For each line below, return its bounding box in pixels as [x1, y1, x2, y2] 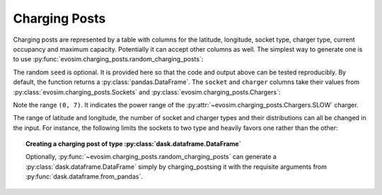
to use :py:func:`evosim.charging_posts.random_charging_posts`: [13, 55, 204, 64]
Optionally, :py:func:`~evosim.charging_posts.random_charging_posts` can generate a [25, 153, 277, 161]
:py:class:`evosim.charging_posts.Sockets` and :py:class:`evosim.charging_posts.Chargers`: [13, 88, 281, 96]
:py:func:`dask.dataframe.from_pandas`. [25, 172, 143, 181]
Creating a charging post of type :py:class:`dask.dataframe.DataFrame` [25, 140, 242, 148]
